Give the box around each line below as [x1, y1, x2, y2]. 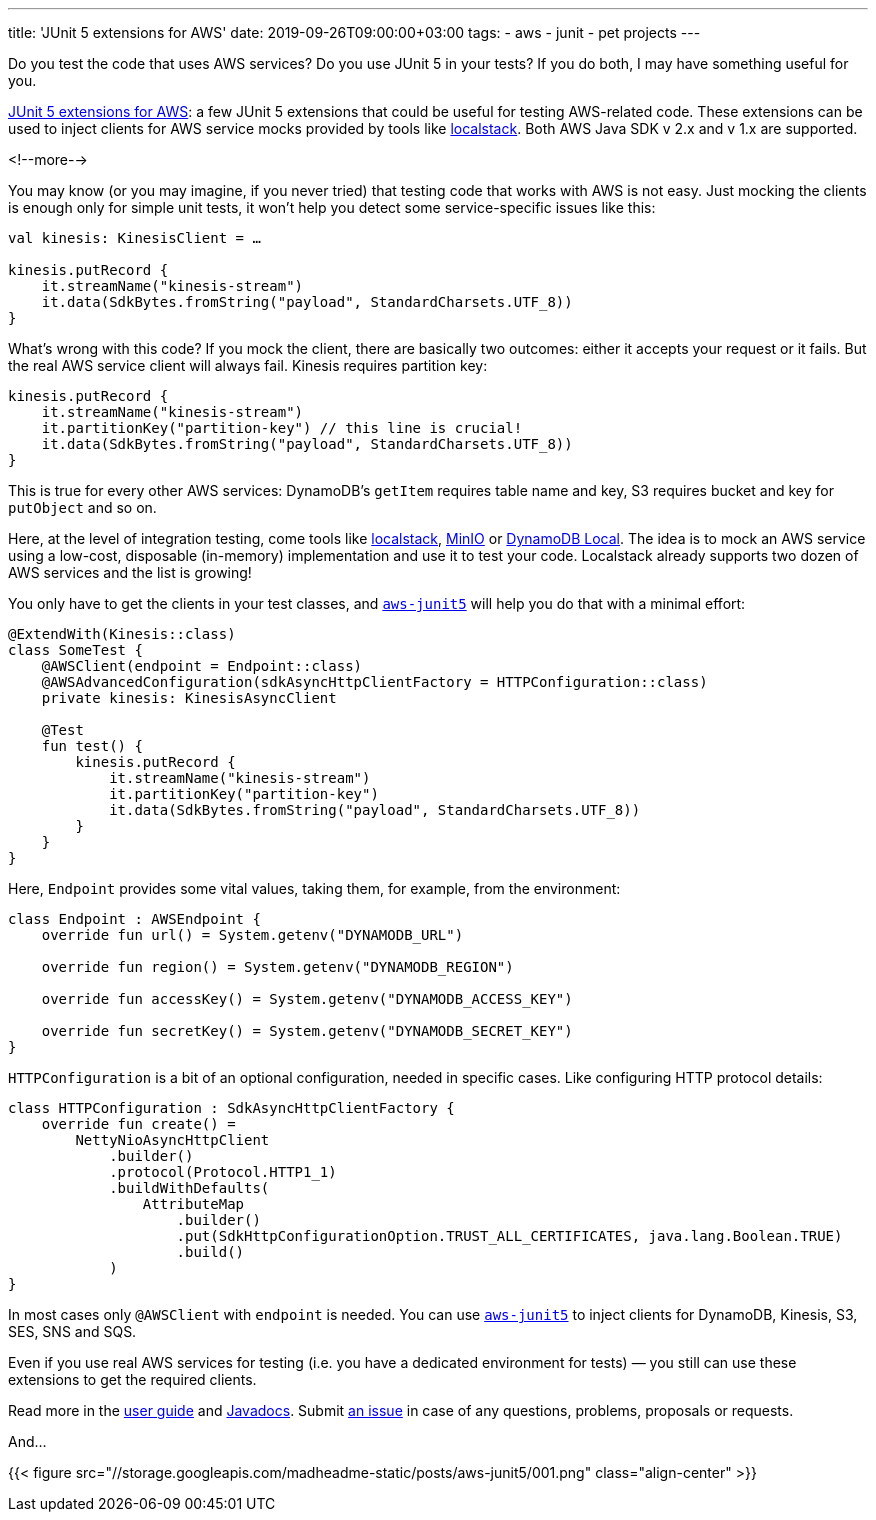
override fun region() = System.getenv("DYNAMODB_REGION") [41, 959, 514, 975]
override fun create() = [41, 1116, 236, 1132]
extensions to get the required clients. [8, 1371, 257, 1388]
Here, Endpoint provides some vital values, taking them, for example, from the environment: [8, 880, 621, 897]
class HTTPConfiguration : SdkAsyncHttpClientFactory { [8, 1100, 455, 1116]
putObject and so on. [8, 499, 157, 516]
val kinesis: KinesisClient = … [8, 230, 261, 246]
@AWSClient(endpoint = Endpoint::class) [41, 658, 363, 674]
